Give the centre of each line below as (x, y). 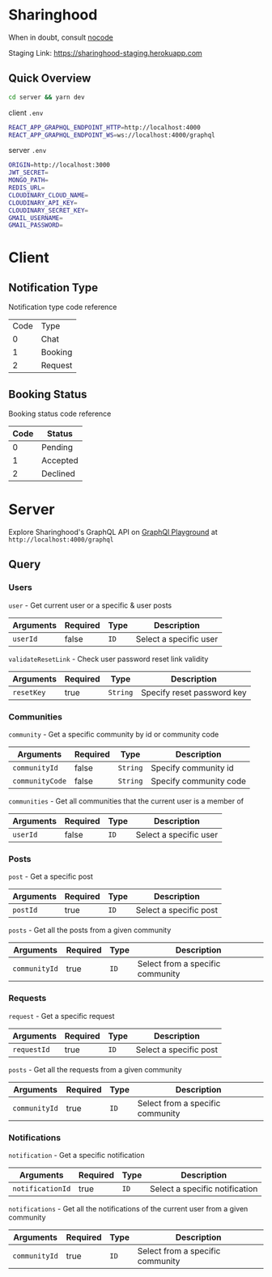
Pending (57, 448)
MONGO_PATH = (28, 180)
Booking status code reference (60, 414)
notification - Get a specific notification (77, 1155)
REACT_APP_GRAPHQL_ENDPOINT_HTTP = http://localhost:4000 (104, 127)
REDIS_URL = (27, 188)
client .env (26, 112)
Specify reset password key (194, 692)
